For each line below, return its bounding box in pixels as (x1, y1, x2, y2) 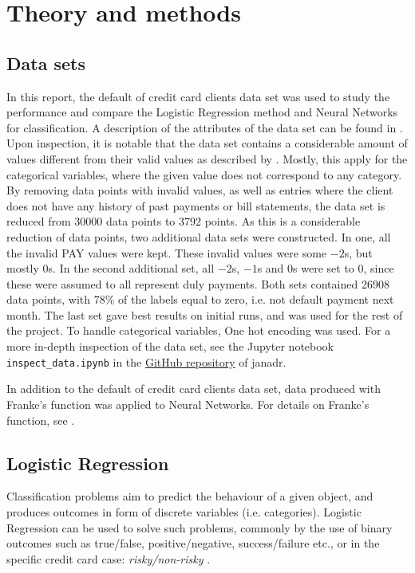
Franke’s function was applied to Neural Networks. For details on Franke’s (6, 395, 370, 412)
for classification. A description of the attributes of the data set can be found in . (6, 119, 403, 135)
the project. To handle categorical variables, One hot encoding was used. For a (6, 322, 391, 339)
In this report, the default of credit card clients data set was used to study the (6, 88, 390, 104)
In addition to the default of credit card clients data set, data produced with (6, 380, 381, 397)
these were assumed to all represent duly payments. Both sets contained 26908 (6, 275, 389, 292)
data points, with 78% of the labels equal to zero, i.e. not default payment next (6, 291, 394, 308)
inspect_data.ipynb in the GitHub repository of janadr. (6, 353, 287, 370)
